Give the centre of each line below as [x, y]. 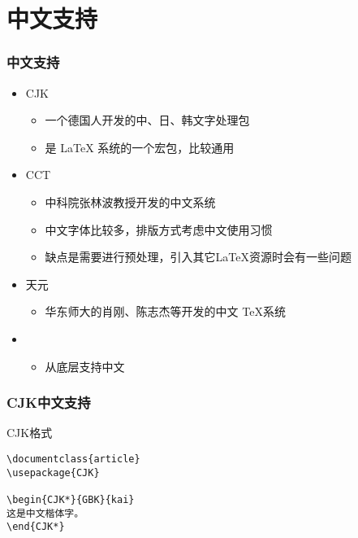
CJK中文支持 [49, 402]
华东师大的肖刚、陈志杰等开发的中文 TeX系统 [165, 311]
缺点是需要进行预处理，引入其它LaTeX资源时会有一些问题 [198, 257]
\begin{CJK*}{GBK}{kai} [71, 499]
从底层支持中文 [85, 366]
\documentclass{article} [73, 459]
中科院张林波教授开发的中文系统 [130, 201]
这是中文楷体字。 [45, 513]
